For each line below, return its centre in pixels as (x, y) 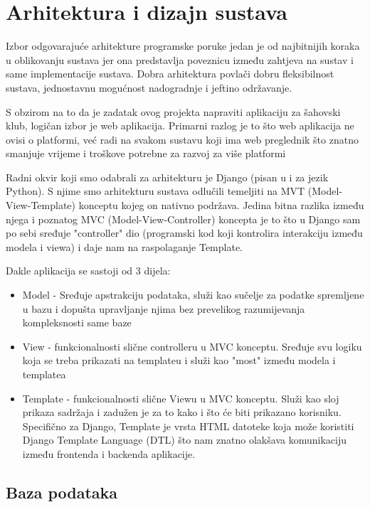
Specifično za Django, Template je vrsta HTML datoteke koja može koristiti (188, 426)
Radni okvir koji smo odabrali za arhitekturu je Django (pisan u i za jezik (167, 177)
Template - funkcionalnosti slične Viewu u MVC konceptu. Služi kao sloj (181, 398)
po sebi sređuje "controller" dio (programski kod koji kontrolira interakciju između (184, 233)
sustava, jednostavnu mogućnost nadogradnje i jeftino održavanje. (149, 87)
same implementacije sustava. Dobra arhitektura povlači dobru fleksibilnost (170, 74)
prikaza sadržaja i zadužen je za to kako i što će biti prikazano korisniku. (182, 412)
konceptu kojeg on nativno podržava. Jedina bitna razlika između (221, 205)
